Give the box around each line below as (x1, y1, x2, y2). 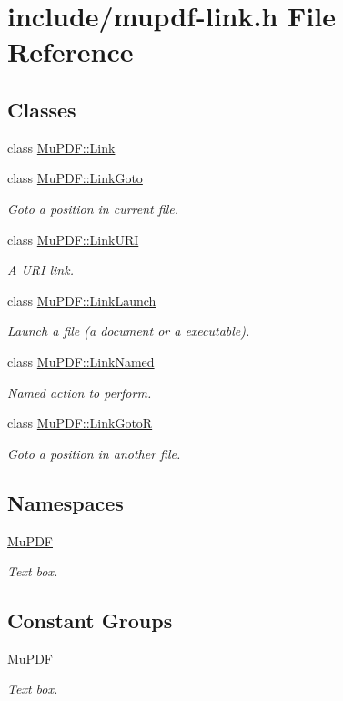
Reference (7, 33, 134, 70)
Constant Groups (7, 606, 173, 635)
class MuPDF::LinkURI (7, 229, 139, 249)
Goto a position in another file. (7, 443, 181, 462)
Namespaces (7, 488, 124, 516)
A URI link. (7, 260, 74, 279)
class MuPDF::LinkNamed (7, 351, 155, 371)
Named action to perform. (7, 382, 152, 401)
